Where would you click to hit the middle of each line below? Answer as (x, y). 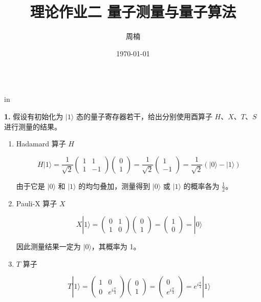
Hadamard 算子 (41, 144)
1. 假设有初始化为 (34, 116)
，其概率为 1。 (116, 246)
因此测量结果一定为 (48, 246)
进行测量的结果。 (33, 126)
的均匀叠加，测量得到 (114, 186)
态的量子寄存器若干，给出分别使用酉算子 (144, 116)
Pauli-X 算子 (37, 203)
